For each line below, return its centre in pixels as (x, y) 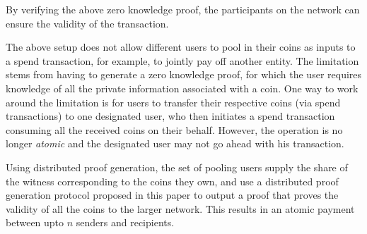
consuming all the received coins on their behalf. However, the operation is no (174, 129)
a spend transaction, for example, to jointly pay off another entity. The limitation (182, 60)
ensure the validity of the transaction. (87, 23)
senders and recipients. (125, 222)
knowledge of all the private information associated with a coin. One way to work (182, 88)
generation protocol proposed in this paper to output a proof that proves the (172, 195)
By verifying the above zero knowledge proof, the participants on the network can (183, 9)
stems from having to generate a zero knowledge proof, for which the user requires (184, 74)
